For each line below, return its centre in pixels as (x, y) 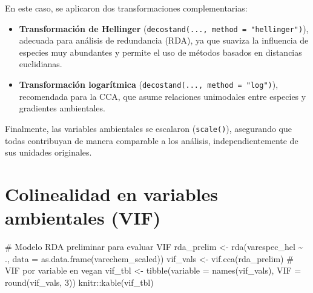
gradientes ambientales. (62, 108)
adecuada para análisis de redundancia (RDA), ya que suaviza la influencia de (164, 40)
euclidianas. (41, 64)
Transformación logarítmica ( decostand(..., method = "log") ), (149, 84)
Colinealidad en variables (111, 193)
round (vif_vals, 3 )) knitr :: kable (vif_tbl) (79, 282)
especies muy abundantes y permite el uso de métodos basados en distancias (160, 52)
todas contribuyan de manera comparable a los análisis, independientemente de (152, 140)
